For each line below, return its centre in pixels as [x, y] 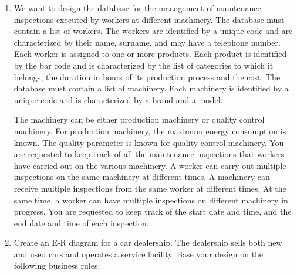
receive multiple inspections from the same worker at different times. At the [150, 188]
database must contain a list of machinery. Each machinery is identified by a [151, 88]
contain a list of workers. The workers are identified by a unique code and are [153, 31]
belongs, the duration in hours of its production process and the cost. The [147, 77]
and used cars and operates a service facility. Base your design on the [139, 254]
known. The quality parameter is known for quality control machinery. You [149, 142]
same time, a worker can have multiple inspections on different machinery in [151, 200]
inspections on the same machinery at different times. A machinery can [142, 177]
